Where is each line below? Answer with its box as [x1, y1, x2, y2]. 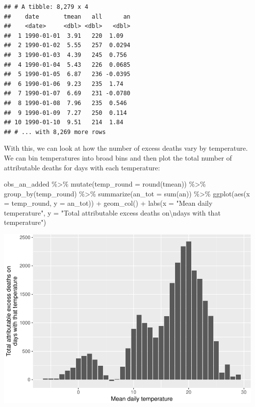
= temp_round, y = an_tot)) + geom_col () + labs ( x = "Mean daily [4, 198, 213, 208]
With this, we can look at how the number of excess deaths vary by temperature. [4, 143, 248, 153]
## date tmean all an [4, 13, 130, 20]
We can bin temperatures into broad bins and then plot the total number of [4, 152, 232, 163]
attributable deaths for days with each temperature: [4, 162, 160, 172]
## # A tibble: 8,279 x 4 [4, 3, 88, 10]
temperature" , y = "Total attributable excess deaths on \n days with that [4, 207, 221, 217]
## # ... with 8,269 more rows [4, 128, 106, 136]
